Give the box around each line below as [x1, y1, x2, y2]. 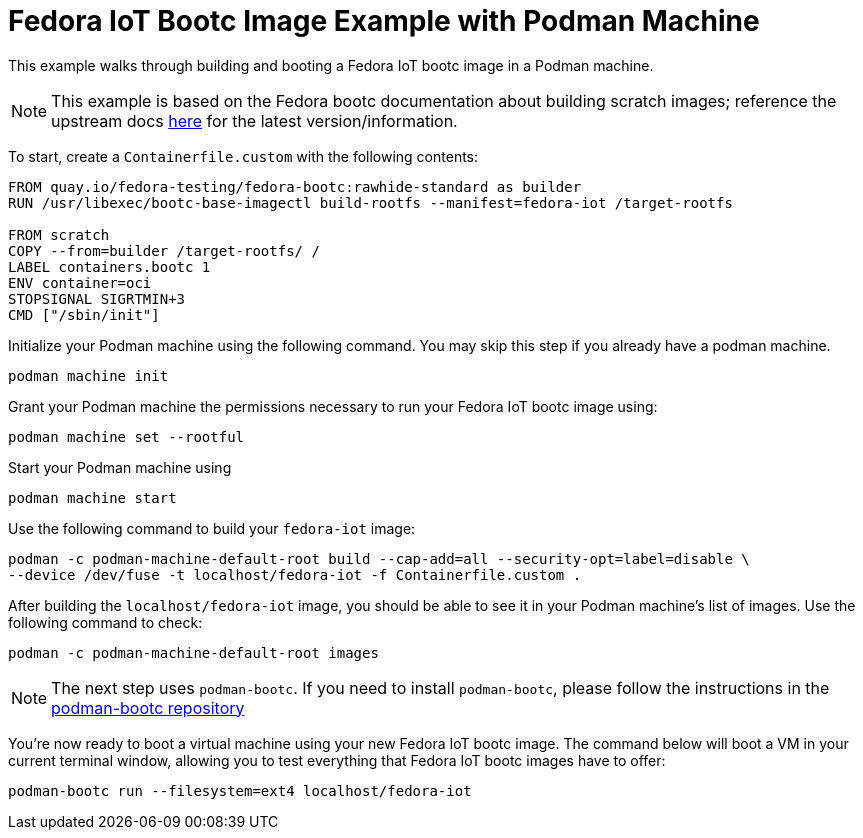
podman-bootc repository [51, 697, 245, 718]
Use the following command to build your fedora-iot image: [8, 519, 416, 537]
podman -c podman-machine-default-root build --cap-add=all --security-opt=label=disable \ [8, 550, 750, 567]
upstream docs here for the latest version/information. [51, 110, 458, 131]
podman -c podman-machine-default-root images [8, 644, 379, 661]
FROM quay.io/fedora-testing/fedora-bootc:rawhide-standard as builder [8, 178, 582, 195]
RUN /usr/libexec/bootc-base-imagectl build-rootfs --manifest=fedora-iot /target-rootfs [8, 194, 733, 211]
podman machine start [8, 489, 177, 506]
